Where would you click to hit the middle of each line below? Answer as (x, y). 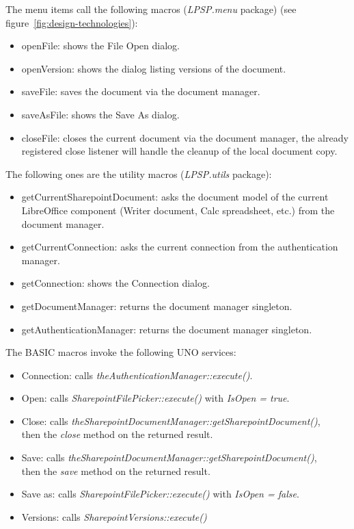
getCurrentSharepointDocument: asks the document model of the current (175, 197)
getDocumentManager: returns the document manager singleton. (157, 306)
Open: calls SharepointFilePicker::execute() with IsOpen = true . (155, 398)
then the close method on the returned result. (117, 434)
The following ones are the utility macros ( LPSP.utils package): (139, 173)
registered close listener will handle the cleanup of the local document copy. (179, 151)
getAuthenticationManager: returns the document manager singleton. (167, 329)
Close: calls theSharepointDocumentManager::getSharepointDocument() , (171, 421)
